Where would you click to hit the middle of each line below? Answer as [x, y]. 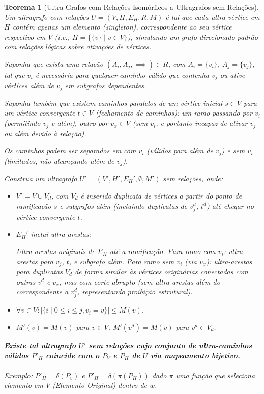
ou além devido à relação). [45, 133]
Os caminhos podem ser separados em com [70, 150]
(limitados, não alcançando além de [59, 161]
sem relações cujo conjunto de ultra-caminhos [170, 345]
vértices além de [29, 85]
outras [26, 281]
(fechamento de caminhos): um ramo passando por [174, 113]
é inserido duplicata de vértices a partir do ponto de [161, 196]
